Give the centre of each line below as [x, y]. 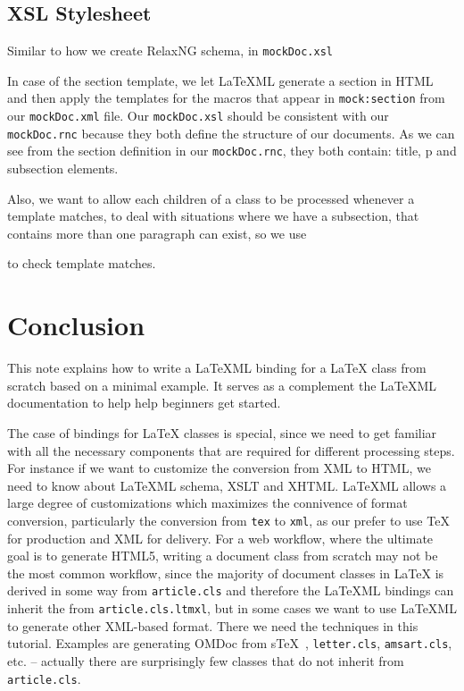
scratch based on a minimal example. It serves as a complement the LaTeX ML [222, 385]
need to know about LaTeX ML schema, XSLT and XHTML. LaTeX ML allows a [227, 485]
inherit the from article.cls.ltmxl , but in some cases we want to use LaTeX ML [232, 608]
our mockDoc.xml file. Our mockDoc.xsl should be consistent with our [198, 116]
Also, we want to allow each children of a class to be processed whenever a [211, 198]
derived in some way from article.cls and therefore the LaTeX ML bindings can [231, 590]
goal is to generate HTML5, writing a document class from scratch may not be [223, 556]
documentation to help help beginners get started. [144, 403]
